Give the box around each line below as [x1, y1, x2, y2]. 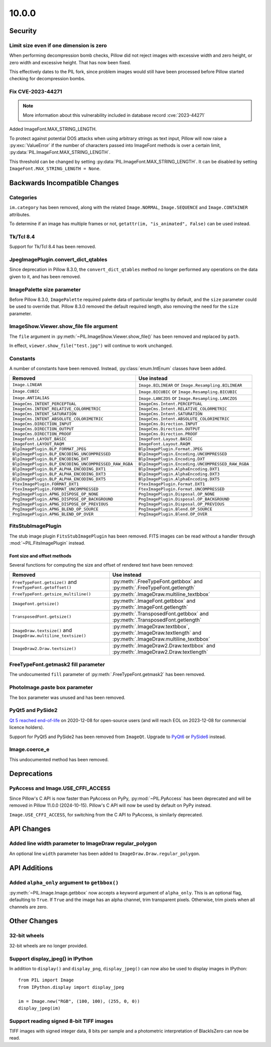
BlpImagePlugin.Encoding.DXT [138, 456, 205, 461]
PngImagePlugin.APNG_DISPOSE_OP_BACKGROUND [12, 496, 113, 501]
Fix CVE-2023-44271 [9, 88, 62, 95]
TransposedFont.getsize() [12, 614, 72, 619]
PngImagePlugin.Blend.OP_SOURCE [138, 506, 213, 511]
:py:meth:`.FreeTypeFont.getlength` [112, 584, 196, 591]
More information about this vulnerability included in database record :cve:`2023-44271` [23, 112, 206, 118]
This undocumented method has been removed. [9, 756, 109, 762]
